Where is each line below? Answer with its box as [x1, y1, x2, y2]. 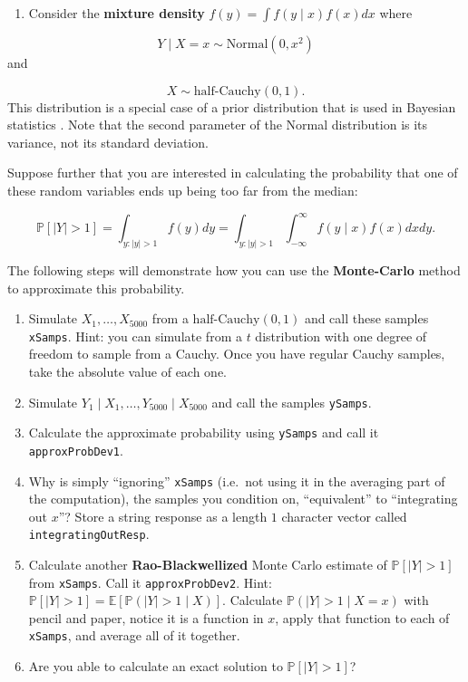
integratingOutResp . [28, 524, 150, 543]
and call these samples [304, 309, 429, 328]
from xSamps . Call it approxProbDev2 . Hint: [28, 572, 272, 591]
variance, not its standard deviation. [7, 132, 209, 151]
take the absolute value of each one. [28, 361, 228, 380]
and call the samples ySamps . [211, 392, 372, 411]
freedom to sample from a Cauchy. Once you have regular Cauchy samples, [28, 344, 445, 363]
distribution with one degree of [255, 326, 427, 345]
